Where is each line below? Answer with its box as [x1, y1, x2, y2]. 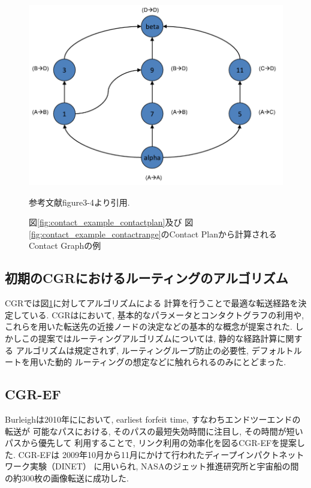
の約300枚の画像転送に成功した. [5, 471, 129, 484]
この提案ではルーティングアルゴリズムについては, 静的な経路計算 [21, 332, 277, 344]
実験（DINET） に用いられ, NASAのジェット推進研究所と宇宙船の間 [29, 460, 299, 472]
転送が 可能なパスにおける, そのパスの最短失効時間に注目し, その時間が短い [5, 424, 303, 437]
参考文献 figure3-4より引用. [29, 195, 130, 208]
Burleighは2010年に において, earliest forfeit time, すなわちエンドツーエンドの [5, 412, 301, 425]
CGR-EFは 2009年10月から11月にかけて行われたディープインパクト [18, 448, 279, 460]
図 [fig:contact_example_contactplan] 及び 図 [29, 216, 194, 228]
